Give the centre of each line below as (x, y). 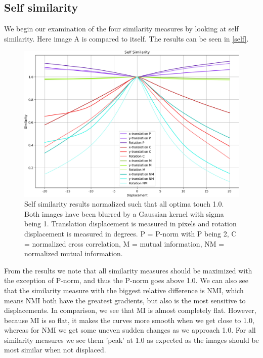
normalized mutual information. (74, 253)
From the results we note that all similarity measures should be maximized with (128, 270)
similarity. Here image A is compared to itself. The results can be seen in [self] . (126, 38)
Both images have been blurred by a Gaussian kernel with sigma (124, 213)
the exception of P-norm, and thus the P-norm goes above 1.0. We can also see (126, 280)
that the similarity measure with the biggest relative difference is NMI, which (124, 290)
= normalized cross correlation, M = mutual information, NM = (124, 243)
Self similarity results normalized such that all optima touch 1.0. (124, 204)
